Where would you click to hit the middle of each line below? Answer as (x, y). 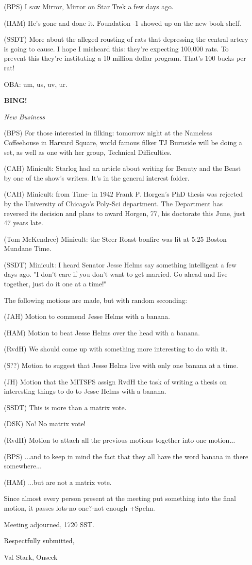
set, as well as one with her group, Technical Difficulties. (88, 152)
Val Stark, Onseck (31, 557)
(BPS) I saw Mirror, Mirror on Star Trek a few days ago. (89, 6)
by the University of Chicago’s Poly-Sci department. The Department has (113, 203)
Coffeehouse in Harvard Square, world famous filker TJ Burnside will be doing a (123, 142)
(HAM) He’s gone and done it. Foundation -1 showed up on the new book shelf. (123, 23)
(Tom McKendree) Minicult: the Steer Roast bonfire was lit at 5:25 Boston (115, 239)
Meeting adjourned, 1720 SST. (49, 524)
